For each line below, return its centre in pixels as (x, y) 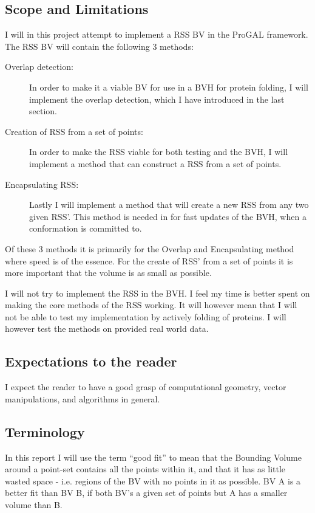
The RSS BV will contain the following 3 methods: (99, 46)
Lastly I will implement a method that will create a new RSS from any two (169, 205)
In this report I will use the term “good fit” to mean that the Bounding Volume (153, 457)
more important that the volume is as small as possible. (108, 273)
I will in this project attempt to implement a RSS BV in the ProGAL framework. (157, 34)
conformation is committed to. (86, 228)
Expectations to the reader (91, 361)
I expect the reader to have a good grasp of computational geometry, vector (146, 387)
